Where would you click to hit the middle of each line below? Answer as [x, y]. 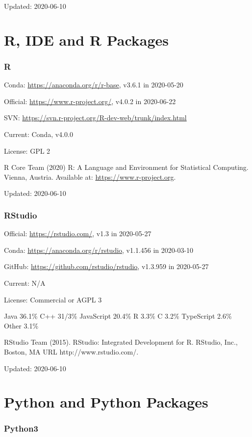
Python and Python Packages [106, 402]
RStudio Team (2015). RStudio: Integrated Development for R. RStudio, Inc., [121, 342]
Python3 [21, 428]
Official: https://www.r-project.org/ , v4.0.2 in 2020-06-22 [90, 101]
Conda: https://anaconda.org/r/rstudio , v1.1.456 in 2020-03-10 [99, 250]
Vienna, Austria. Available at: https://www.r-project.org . [90, 177]
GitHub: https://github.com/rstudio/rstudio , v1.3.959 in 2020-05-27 [106, 266]
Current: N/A [25, 283]
